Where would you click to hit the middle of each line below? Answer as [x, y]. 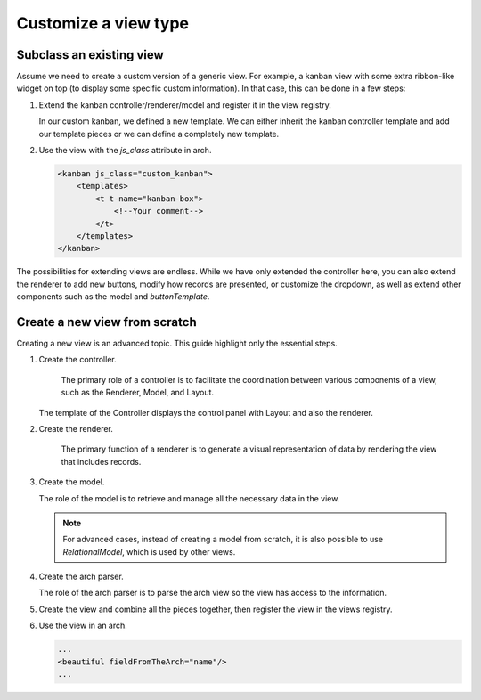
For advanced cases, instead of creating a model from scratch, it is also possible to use [223, 540]
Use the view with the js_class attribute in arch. [125, 151]
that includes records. [101, 461]
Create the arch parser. [81, 577]
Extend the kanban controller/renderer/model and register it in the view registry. [185, 105]
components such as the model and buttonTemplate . [113, 297]
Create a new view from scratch [106, 322]
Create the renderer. [76, 428]
